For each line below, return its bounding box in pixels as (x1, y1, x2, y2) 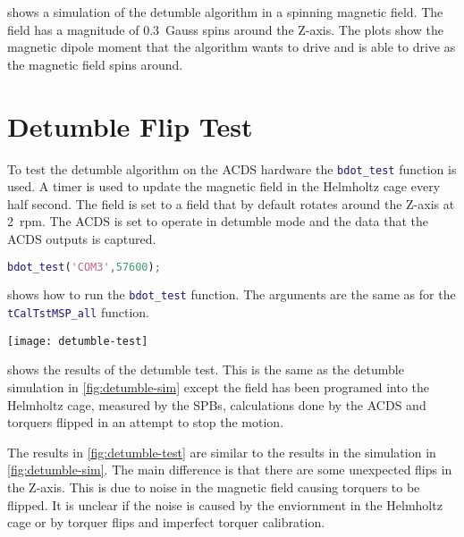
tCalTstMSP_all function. (7, 303, 149, 322)
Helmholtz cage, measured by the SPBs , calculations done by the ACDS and (7, 395, 426, 414)
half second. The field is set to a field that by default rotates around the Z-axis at (7, 194, 455, 213)
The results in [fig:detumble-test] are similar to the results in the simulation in (7, 442, 436, 461)
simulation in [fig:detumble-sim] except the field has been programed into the (7, 377, 430, 396)
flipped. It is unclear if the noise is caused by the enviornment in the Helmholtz (7, 495, 443, 514)
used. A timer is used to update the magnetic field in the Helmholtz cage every (7, 177, 441, 196)
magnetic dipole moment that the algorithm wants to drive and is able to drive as (7, 38, 456, 56)
